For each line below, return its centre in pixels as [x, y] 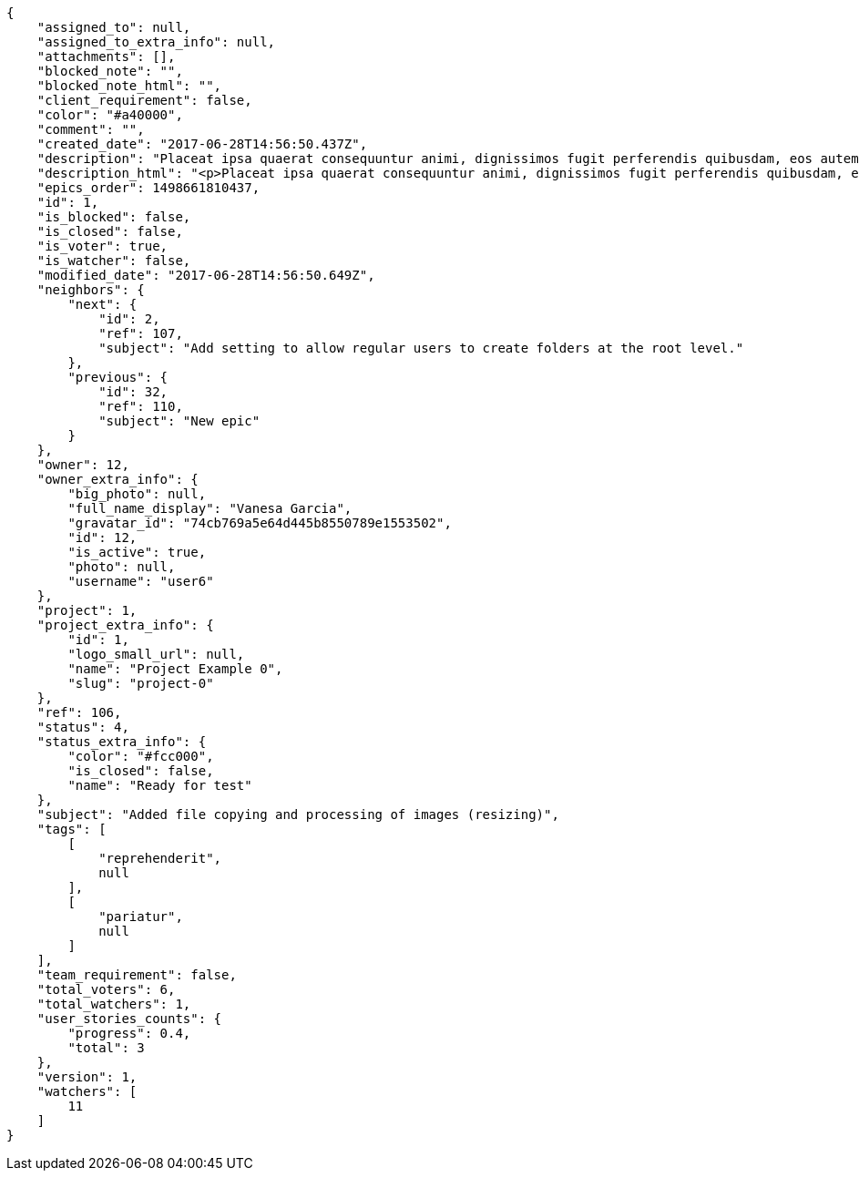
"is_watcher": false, [114, 261]
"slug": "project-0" [141, 683]
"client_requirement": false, [144, 100]
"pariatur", [141, 917]
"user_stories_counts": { [129, 1019]
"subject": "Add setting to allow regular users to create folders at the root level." [421, 348]
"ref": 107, [141, 333]
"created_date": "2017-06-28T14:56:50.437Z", [202, 144]
